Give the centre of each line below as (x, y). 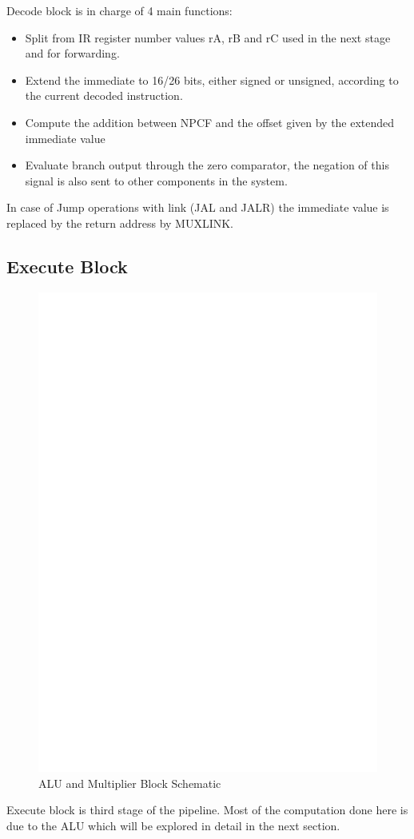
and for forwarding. (72, 53)
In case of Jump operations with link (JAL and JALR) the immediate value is (198, 207)
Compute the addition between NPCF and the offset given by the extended (210, 122)
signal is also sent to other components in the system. (156, 180)
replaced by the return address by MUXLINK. (120, 223)
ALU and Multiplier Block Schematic (130, 783)
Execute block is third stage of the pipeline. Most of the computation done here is (207, 810)
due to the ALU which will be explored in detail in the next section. (173, 826)
